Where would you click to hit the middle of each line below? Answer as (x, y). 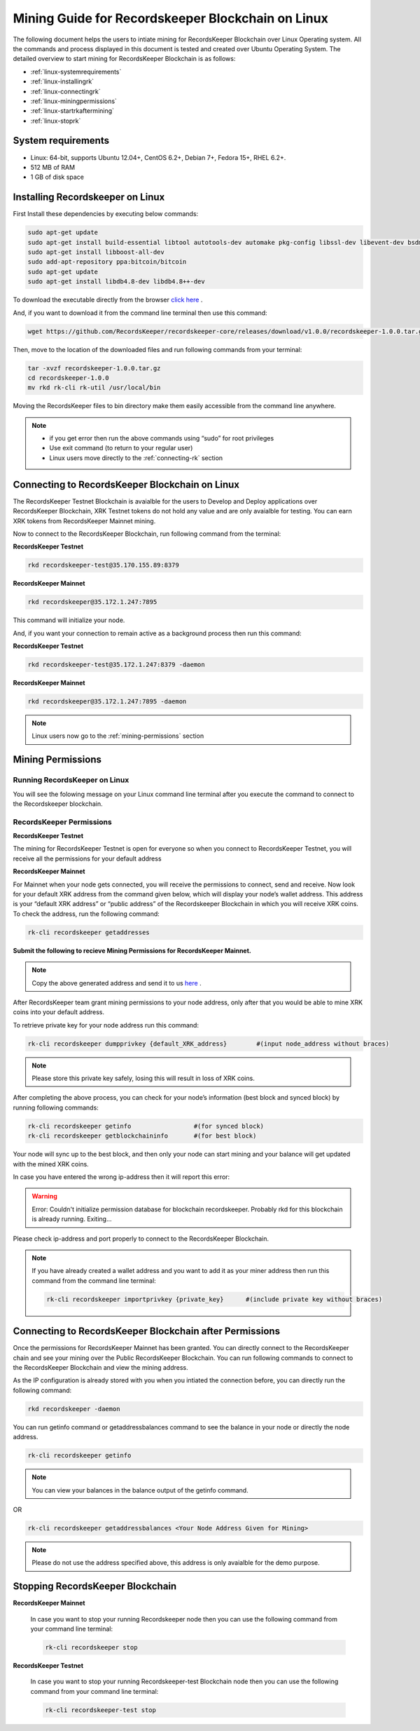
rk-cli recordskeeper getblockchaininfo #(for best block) (142, 1136)
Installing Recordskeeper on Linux (89, 197)
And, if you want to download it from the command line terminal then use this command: (140, 313)
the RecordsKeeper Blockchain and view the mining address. (100, 1367)
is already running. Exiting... (72, 1219)
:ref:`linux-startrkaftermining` (72, 111)
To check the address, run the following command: (86, 914)
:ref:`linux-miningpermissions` (73, 101)
